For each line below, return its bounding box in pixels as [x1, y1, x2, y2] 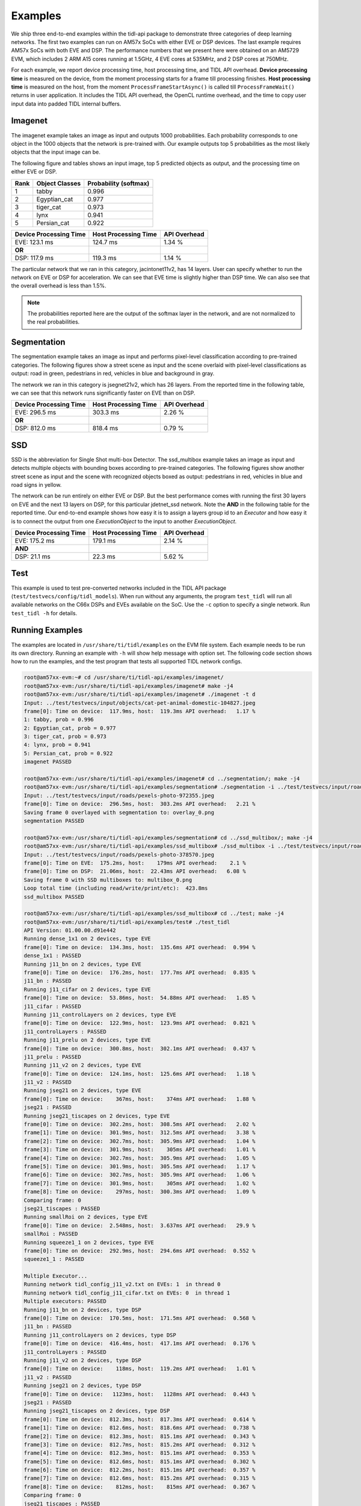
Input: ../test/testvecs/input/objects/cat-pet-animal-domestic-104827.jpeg [23, 699, 256, 706]
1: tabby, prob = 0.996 [23, 716, 94, 723]
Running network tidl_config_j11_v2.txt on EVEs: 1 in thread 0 [23, 1281, 221, 1288]
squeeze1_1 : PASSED [23, 1256, 84, 1263]
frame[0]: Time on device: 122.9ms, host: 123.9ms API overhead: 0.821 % [23, 1020, 256, 1026]
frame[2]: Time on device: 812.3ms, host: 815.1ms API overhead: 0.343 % [23, 1433, 256, 1440]
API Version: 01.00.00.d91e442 [23, 927, 117, 934]
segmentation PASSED [23, 817, 84, 824]
